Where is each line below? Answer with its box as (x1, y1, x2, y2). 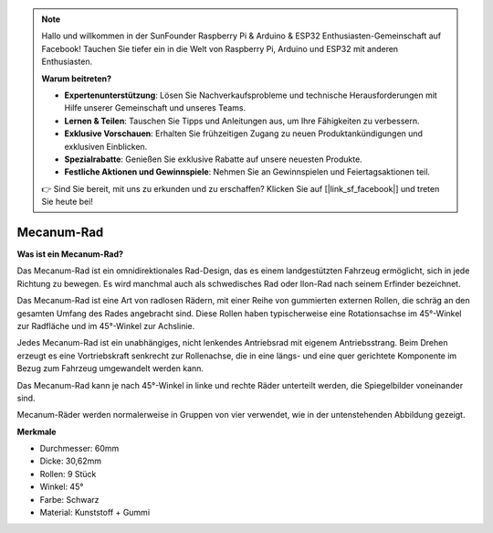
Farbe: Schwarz (39, 494, 100, 505)
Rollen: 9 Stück (39, 468, 97, 479)
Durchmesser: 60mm (39, 443, 120, 454)
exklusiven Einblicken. (64, 141, 148, 152)
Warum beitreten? (41, 73, 112, 84)
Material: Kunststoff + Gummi (39, 507, 151, 518)
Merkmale (16, 426, 57, 437)
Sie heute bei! (41, 197, 93, 208)
